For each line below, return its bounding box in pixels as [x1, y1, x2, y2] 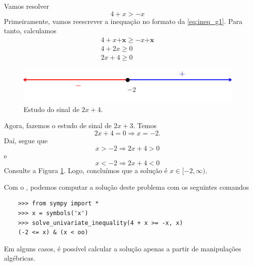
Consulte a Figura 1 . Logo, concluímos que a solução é [4, 165, 168, 176]
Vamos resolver [4, 1, 49, 11]
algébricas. [4, 253, 35, 263]
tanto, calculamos [4, 25, 57, 36]
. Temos [133, 120, 157, 131]
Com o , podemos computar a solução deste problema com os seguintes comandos [4, 181, 249, 192]
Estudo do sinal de [24, 104, 79, 114]
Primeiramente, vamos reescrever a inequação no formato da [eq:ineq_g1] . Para [4, 16, 243, 26]
